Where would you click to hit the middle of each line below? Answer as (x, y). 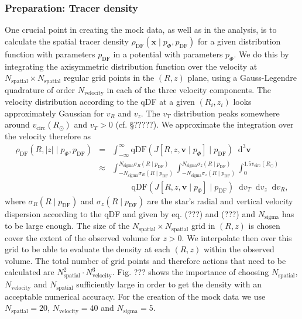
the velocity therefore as (48, 136)
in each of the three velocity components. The (189, 89)
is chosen (264, 226)
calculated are (30, 272)
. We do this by (261, 54)
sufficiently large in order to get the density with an (169, 284)
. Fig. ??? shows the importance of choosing (191, 272)
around (17, 124)
